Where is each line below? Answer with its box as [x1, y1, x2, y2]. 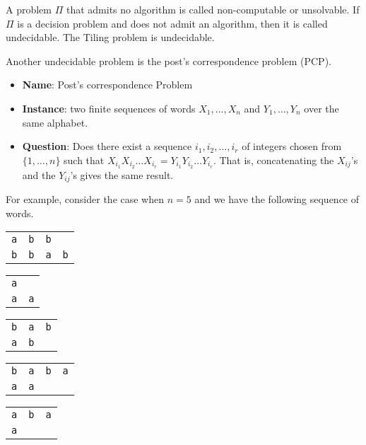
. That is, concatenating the [213, 152, 334, 167]
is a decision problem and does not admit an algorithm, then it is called [17, 16, 328, 30]
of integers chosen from [242, 139, 342, 154]
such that [64, 152, 105, 167]
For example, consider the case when [6, 192, 165, 207]
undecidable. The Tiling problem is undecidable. [6, 30, 215, 45]
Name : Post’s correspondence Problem [22, 77, 193, 92]
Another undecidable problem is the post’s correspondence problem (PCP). [6, 53, 331, 68]
